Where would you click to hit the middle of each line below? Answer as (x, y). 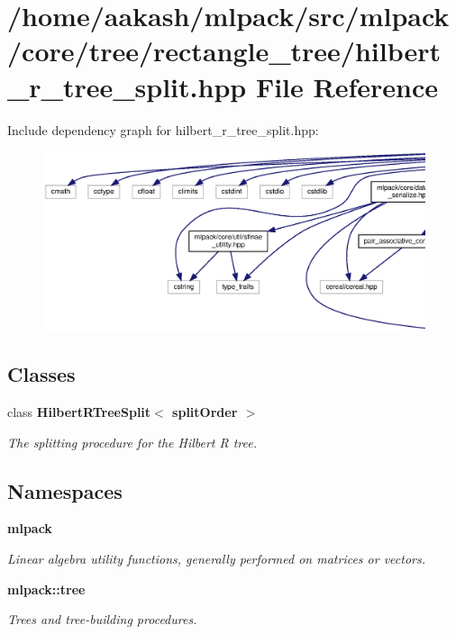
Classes (41, 374)
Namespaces (65, 490)
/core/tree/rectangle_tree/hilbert (224, 51)
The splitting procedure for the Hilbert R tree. (132, 442)
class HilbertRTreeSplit (79, 412)
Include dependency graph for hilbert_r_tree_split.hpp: (163, 129)
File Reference (347, 86)
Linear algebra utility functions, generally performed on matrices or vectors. (217, 559)
